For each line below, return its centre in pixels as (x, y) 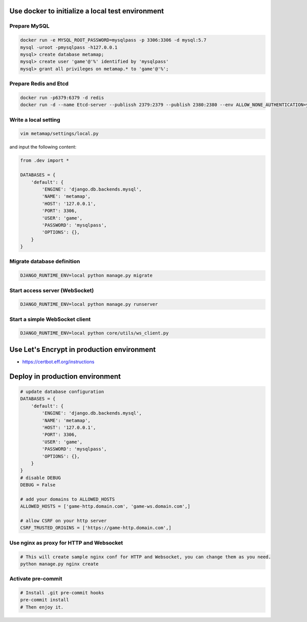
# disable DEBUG (41, 478)
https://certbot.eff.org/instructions (58, 362)
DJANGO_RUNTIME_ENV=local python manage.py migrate (86, 276)
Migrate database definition (45, 261)
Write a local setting (35, 119)
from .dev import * (45, 161)
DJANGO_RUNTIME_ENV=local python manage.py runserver (89, 304)
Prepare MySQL (29, 26)
